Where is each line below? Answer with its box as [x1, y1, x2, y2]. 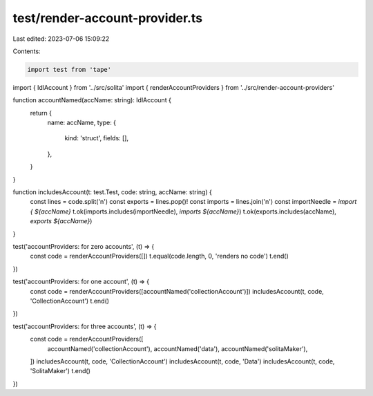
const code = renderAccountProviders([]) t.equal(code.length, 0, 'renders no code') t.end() [30, 252, 289, 261]
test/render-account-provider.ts [12, 10, 203, 26]
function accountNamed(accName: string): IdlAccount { [12, 96, 172, 104]
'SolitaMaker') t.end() [30, 367, 91, 375]
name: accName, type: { [47, 118, 117, 127]
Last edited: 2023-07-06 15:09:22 [12, 35, 110, 43]
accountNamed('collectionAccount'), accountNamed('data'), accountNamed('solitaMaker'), [47, 344, 308, 352]
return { [30, 109, 52, 117]
